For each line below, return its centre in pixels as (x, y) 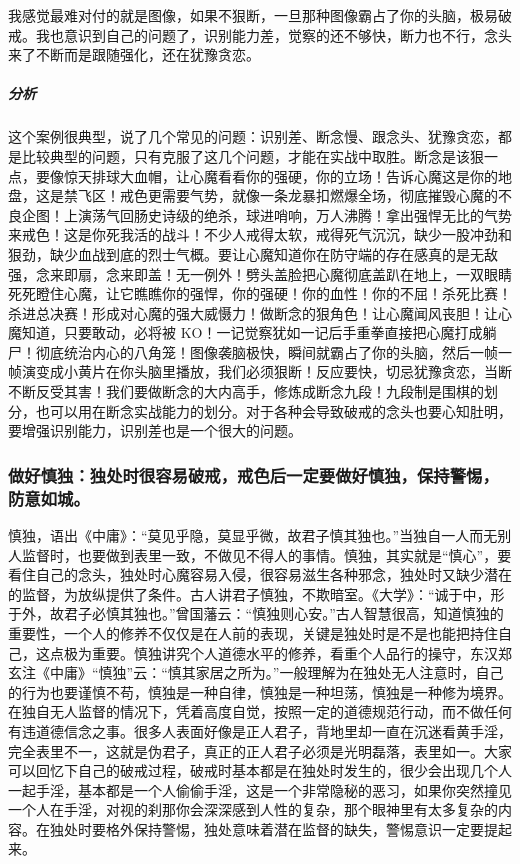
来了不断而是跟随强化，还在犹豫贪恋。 (134, 54)
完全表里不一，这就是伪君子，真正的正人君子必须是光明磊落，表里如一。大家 (260, 750)
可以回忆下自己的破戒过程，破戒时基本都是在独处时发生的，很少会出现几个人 (260, 770)
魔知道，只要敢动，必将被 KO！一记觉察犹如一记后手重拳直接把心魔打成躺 (252, 332)
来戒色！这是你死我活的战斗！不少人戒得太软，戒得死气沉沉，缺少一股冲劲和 (260, 234)
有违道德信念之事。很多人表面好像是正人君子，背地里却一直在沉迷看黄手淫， (260, 730)
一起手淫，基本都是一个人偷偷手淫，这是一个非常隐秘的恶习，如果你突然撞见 (260, 789)
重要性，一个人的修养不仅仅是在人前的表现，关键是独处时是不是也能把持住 (253, 632)
